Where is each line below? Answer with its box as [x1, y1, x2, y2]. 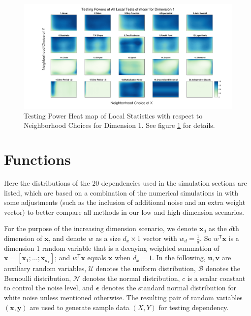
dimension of [4, 233, 42, 243]
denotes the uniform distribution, [95, 263, 196, 274]
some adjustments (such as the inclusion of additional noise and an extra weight [4, 197, 246, 207]
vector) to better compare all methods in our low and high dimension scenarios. [4, 206, 244, 217]
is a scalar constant [187, 273, 246, 283]
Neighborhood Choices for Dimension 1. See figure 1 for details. [24, 120, 215, 130]
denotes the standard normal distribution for [101, 282, 236, 293]
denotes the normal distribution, [82, 273, 180, 283]
